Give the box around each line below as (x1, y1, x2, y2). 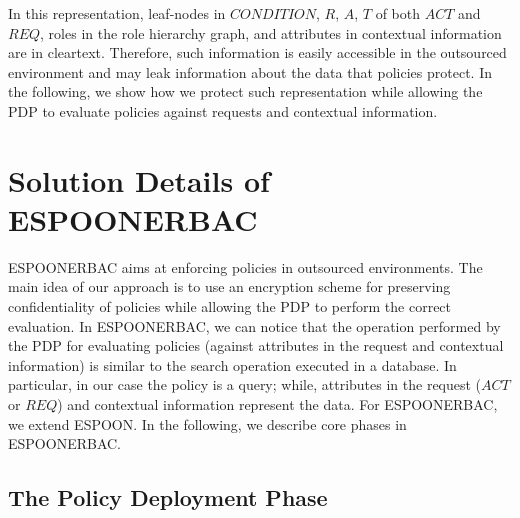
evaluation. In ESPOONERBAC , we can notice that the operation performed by (8, 315, 501, 336)
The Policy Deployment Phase (8, 482, 328, 513)
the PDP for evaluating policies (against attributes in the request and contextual (8, 335, 504, 356)
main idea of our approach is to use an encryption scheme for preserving (8, 276, 451, 297)
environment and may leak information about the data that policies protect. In (8, 61, 493, 82)
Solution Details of (8, 159, 270, 200)
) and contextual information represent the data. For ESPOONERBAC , (57, 394, 498, 415)
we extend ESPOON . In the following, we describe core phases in (8, 413, 407, 434)
